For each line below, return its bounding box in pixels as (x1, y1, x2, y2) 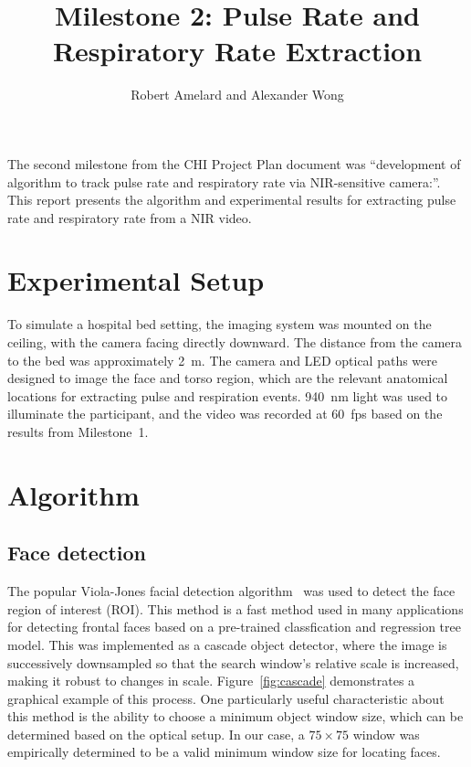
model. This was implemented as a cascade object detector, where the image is (7, 634, 447, 654)
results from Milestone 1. (7, 421, 149, 441)
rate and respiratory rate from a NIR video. (7, 208, 252, 227)
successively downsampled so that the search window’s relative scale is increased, (7, 653, 459, 672)
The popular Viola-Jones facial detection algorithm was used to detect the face (7, 581, 455, 601)
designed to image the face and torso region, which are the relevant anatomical (7, 368, 448, 388)
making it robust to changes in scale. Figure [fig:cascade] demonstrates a (7, 671, 415, 690)
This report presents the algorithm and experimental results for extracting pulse (7, 190, 456, 209)
